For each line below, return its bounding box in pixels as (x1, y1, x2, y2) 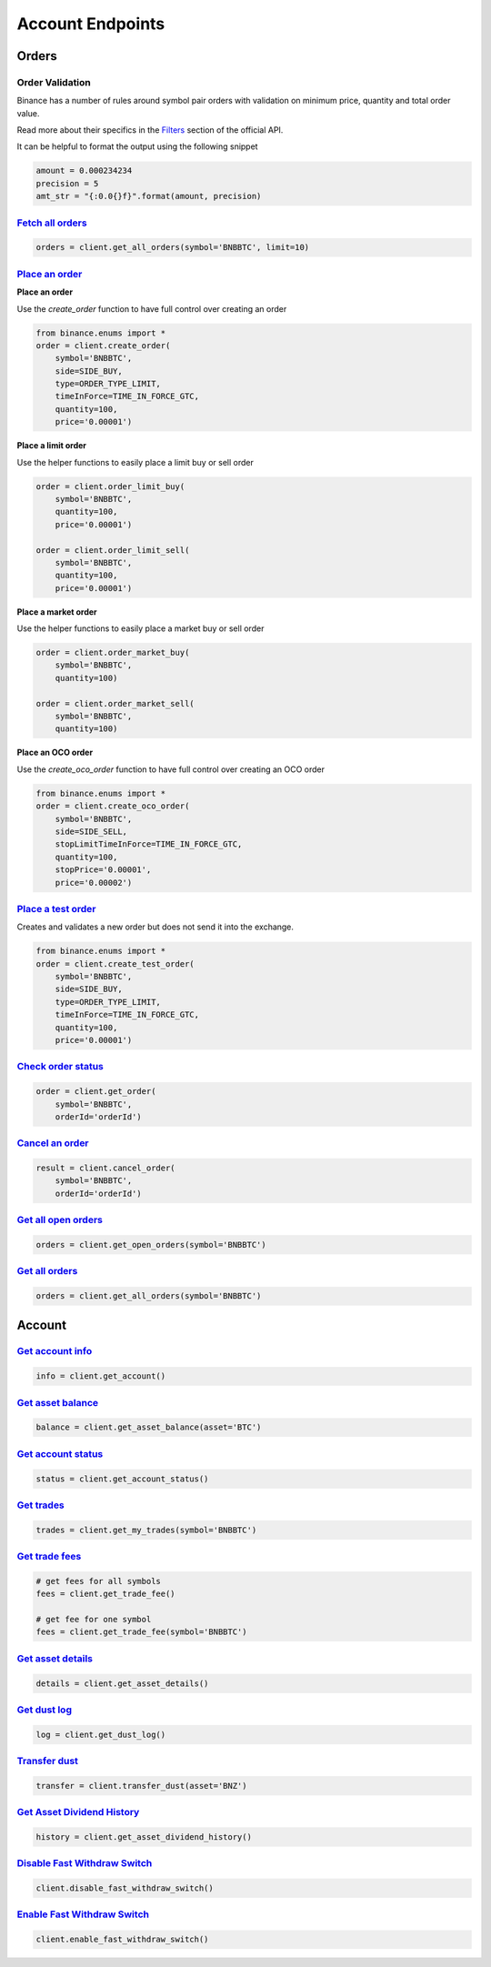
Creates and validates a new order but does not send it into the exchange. (16, 921, 295, 932)
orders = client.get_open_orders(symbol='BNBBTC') (35, 1239, 267, 1249)
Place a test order (16, 902, 96, 915)
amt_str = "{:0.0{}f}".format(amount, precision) (35, 191, 262, 202)
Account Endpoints (16, 14, 165, 34)
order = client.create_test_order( (35, 958, 195, 968)
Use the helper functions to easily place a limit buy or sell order (16, 457, 254, 467)
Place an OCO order (16, 747, 94, 758)
